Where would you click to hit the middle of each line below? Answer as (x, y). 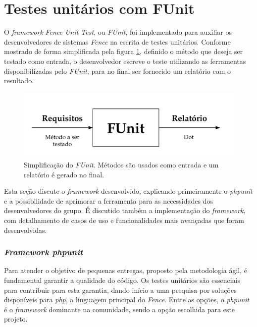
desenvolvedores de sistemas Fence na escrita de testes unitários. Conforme (117, 41)
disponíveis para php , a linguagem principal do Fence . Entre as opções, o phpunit (127, 300)
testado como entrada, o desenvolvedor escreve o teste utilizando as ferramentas (125, 61)
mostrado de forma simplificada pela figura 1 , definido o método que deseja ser (124, 51)
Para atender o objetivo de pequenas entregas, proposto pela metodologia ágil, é (126, 270)
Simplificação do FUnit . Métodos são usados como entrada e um (121, 164)
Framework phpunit (44, 252)
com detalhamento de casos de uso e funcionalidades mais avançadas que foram (124, 220)
